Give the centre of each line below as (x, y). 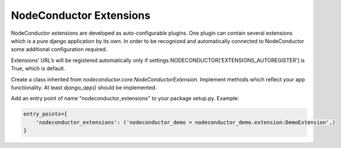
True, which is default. (38, 68)
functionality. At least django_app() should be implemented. (84, 87)
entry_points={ (45, 114)
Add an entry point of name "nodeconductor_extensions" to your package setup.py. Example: (125, 98)
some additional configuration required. (59, 50)
